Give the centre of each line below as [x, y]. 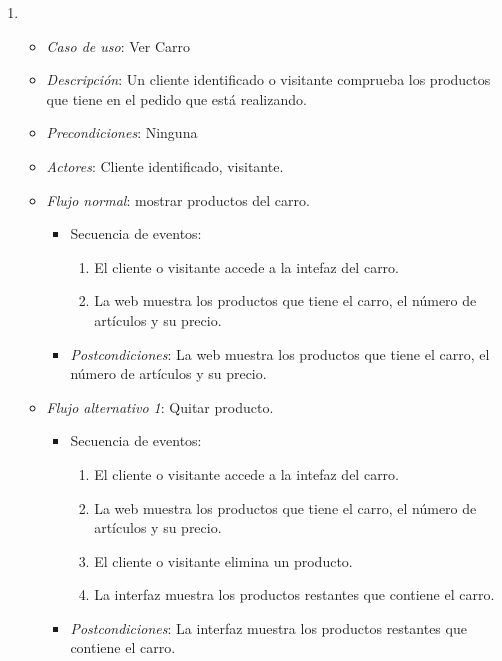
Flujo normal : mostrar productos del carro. [178, 199]
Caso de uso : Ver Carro [118, 45]
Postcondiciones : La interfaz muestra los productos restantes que [268, 627]
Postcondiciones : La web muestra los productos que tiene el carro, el [280, 353]
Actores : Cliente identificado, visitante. [165, 165]
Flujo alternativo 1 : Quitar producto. [160, 406]
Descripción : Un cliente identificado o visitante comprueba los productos [268, 79]
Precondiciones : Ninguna [122, 132]
